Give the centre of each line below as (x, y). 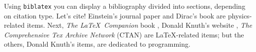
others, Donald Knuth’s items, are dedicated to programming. (97, 44)
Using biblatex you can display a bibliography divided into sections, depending (125, 6)
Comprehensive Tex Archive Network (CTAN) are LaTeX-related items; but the (124, 34)
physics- (240, 15)
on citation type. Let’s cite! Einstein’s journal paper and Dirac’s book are (115, 15)
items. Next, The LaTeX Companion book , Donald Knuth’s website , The (139, 25)
